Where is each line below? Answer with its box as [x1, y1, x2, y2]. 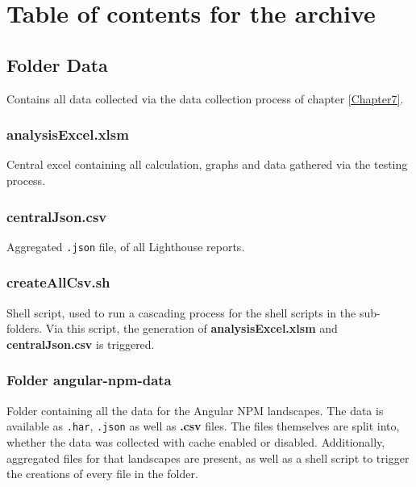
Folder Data [6, 52, 108, 77]
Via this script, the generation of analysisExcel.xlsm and [45, 320, 338, 337]
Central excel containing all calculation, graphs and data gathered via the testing [6, 156, 408, 173]
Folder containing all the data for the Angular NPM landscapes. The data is [6, 401, 384, 418]
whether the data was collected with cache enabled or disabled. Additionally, [6, 433, 385, 450]
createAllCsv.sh [6, 272, 110, 292]
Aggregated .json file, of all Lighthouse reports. [6, 237, 245, 254]
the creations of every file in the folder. [6, 465, 198, 482]
